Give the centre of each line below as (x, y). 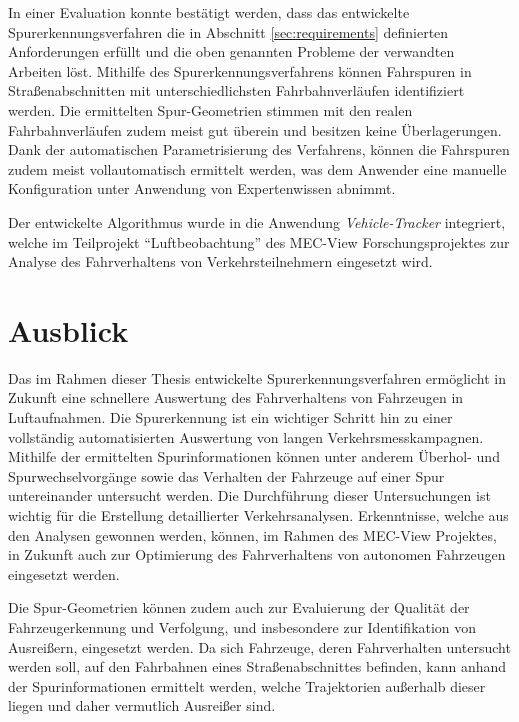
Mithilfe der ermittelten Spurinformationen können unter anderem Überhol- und (254, 456)
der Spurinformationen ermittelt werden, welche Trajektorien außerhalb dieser (247, 685)
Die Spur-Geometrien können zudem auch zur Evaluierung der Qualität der (239, 607)
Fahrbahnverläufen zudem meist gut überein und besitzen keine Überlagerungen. (255, 129)
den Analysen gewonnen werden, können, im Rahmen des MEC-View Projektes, (252, 534)
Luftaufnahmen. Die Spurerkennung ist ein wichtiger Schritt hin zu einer (230, 417)
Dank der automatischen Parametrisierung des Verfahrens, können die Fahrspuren (259, 149)
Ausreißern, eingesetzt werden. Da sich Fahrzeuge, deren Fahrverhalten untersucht (259, 646)
